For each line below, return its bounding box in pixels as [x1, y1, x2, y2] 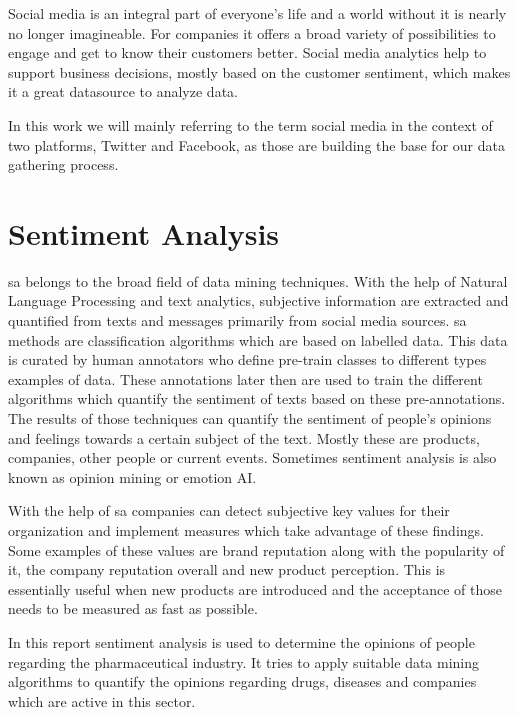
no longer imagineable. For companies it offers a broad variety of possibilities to [8, 22, 496, 43]
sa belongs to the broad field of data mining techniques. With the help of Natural [8, 270, 508, 291]
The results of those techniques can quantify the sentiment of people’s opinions [8, 408, 492, 429]
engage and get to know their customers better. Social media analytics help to [8, 42, 487, 63]
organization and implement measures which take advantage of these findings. [8, 520, 484, 540]
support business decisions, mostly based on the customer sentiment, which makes [8, 61, 511, 82]
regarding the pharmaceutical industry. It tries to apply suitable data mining [8, 651, 480, 672]
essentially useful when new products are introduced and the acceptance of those [8, 578, 502, 599]
